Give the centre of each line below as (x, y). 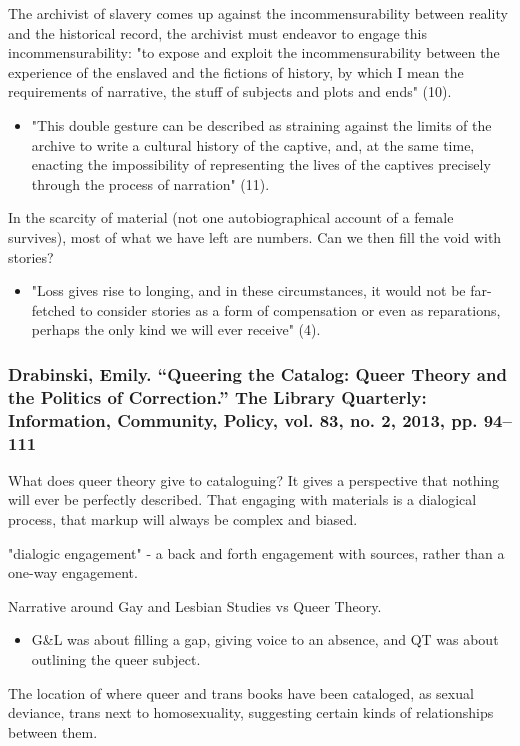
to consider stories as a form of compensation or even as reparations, (290, 309)
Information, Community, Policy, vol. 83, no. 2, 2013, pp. (243, 419)
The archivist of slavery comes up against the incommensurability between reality (258, 13)
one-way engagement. (73, 572)
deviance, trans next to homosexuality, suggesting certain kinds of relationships (251, 712)
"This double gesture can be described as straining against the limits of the (261, 124)
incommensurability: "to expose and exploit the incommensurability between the (254, 52)
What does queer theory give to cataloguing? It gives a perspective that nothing (254, 479)
